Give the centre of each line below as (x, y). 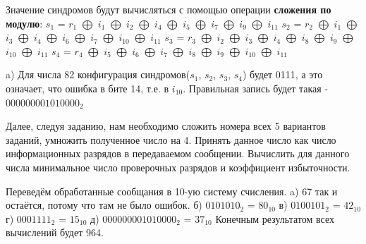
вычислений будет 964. (55, 232)
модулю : (24, 23)
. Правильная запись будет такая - (256, 88)
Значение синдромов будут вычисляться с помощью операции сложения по (169, 9)
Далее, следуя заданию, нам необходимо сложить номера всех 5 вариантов (166, 126)
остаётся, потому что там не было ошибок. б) (104, 205)
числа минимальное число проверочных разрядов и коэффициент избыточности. (178, 167)
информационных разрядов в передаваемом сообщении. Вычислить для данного (178, 153)
